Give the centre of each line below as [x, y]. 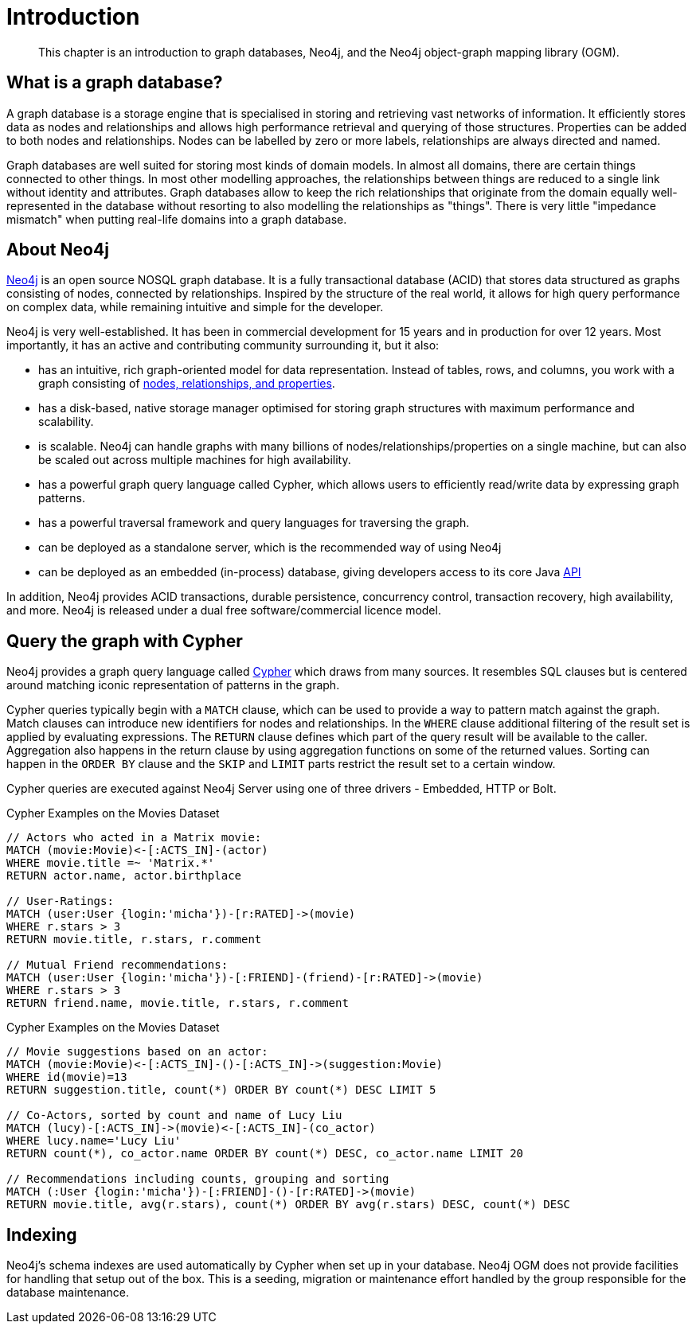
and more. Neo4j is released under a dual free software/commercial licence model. [224, 610]
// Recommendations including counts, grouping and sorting [198, 1179]
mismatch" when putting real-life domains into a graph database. [177, 219]
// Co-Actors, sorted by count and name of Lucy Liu [174, 1115]
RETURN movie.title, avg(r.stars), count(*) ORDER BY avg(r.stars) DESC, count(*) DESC [289, 1205]
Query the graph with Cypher [125, 641]
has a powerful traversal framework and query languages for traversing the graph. [254, 523]
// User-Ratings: [60, 901]
